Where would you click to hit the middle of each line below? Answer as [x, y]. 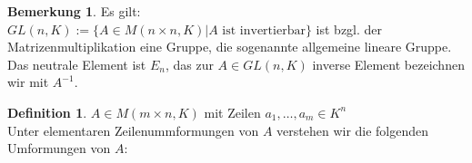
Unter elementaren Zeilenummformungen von [133, 130]
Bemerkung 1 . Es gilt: [74, 11]
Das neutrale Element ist [77, 64]
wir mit [28, 82]
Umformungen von [59, 148]
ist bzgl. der [349, 29]
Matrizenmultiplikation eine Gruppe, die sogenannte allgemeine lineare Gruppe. [230, 47]
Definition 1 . [47, 112]
